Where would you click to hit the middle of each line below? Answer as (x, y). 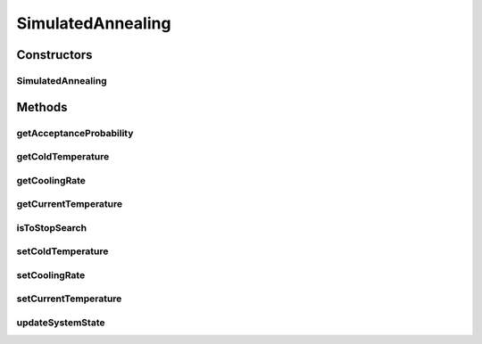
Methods (42, 107)
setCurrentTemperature (69, 299)
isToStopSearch (52, 227)
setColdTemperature (62, 251)
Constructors (54, 55)
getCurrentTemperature (70, 204)
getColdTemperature (63, 157)
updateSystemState (61, 323)
